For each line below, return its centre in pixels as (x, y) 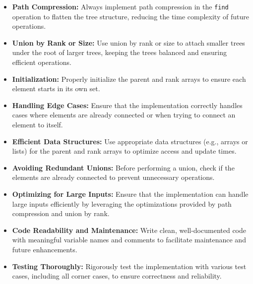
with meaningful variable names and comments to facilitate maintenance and (129, 240)
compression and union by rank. (61, 213)
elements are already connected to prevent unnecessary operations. (113, 177)
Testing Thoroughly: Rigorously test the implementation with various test (129, 266)
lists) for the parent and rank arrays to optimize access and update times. (124, 151)
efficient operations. (42, 62)
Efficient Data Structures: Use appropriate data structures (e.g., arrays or (130, 141)
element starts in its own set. (56, 88)
